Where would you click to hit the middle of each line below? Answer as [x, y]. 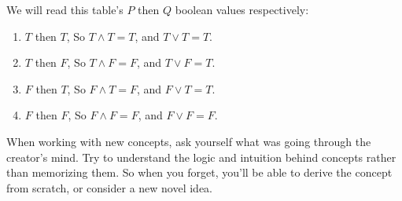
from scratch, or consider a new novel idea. [110, 187]
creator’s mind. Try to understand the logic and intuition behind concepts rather [201, 157]
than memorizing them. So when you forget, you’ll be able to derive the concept [199, 172]
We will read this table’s [65, 9]
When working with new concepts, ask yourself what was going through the [189, 141]
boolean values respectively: [242, 9]
